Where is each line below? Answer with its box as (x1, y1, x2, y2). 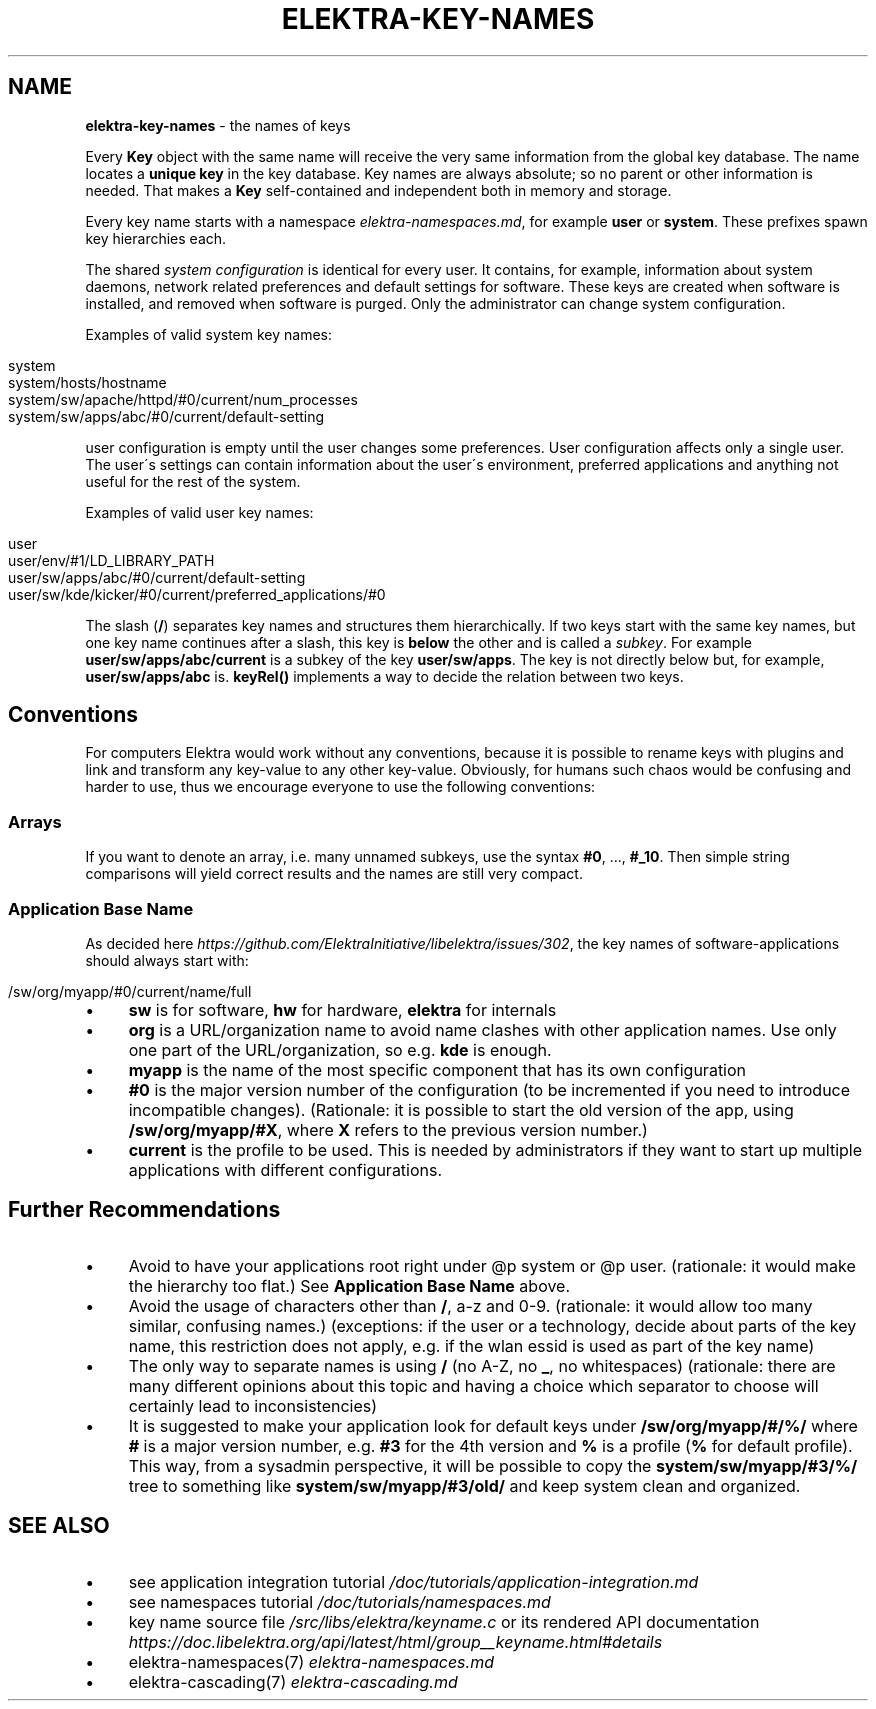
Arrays (8, 811, 62, 832)
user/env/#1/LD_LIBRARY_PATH (8, 551, 215, 569)
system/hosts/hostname (8, 373, 167, 391)
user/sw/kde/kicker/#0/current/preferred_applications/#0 (8, 585, 386, 603)
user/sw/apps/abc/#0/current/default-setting (8, 568, 306, 586)
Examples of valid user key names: (85, 503, 314, 521)
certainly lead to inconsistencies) (128, 1395, 378, 1416)
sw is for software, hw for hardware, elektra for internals (128, 999, 557, 1020)
